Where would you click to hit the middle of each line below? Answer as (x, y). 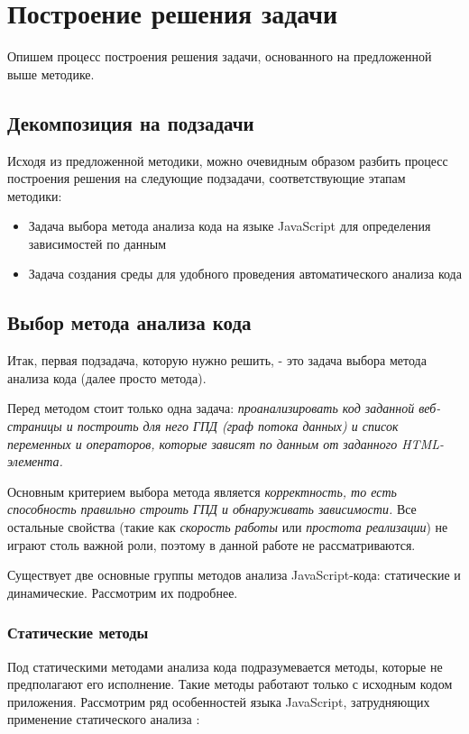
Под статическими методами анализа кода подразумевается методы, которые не (225, 666)
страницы (35, 426)
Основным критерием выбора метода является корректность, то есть (202, 491)
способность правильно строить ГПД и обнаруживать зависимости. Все (212, 509)
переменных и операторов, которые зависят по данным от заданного (202, 443)
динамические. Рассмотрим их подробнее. (123, 592)
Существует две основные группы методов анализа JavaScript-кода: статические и (234, 575)
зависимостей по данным (97, 243)
